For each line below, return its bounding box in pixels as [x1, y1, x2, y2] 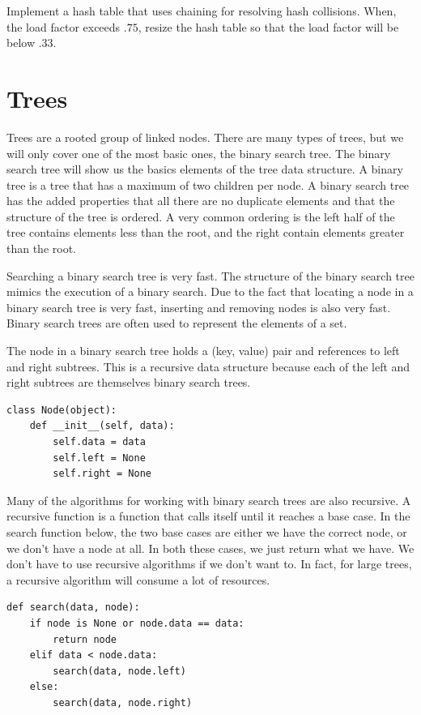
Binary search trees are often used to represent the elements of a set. [6, 315, 347, 332]
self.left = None [53, 452, 146, 464]
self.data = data [53, 436, 146, 447]
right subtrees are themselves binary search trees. [6, 374, 251, 391]
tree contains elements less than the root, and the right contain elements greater [6, 224, 405, 241]
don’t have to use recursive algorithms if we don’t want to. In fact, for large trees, [6, 555, 412, 572]
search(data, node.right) [53, 696, 193, 709]
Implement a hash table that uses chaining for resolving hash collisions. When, [6, 2, 397, 19]
